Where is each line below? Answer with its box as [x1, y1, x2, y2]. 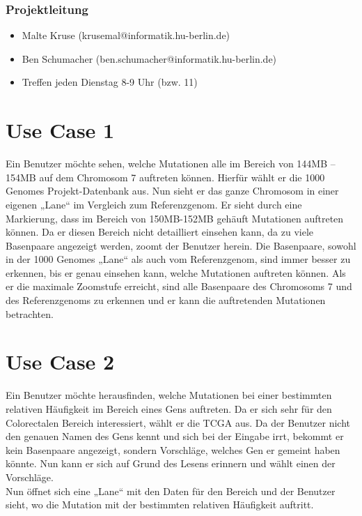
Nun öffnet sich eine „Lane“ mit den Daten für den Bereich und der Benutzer [6, 483, 336, 498]
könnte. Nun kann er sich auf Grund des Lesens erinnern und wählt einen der [6, 456, 336, 471]
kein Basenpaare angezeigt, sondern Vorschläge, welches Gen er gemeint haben [6, 442, 340, 457]
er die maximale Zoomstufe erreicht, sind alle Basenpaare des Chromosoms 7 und [6, 279, 352, 294]
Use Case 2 [6, 347, 115, 376]
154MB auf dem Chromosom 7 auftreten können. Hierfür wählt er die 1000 [6, 169, 325, 184]
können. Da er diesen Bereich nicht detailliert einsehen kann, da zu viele [6, 225, 314, 239]
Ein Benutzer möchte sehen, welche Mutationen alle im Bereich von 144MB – [6, 156, 336, 171]
